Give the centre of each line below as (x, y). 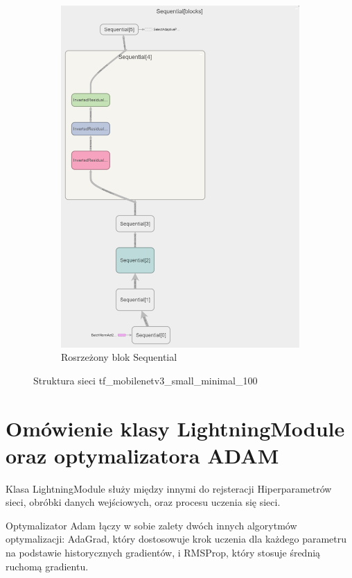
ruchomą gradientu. (47, 566)
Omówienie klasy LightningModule (175, 428)
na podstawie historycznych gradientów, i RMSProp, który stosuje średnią (163, 553)
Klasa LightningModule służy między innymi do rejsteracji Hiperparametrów (169, 488)
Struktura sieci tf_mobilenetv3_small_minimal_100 (146, 380)
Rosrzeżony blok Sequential (119, 357)
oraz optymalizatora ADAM (142, 455)
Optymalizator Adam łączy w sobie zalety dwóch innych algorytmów (151, 525)
